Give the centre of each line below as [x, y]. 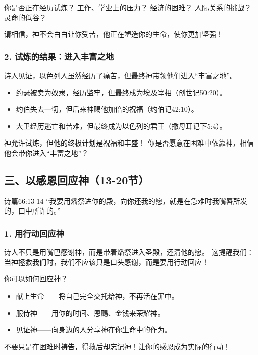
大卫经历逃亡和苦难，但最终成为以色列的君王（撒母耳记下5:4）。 [121, 126]
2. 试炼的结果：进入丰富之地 [59, 56]
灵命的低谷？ [25, 17]
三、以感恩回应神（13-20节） [77, 180]
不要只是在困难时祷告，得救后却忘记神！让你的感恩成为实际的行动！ [117, 346]
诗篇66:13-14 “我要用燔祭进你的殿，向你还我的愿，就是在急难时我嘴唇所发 [126, 201]
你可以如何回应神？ [36, 279]
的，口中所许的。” [32, 211]
